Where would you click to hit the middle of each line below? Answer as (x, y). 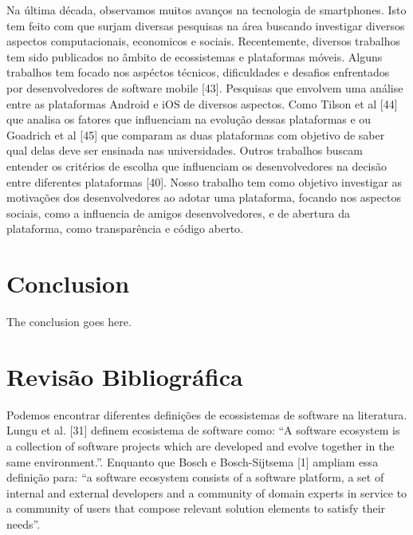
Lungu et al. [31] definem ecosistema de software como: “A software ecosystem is (203, 430)
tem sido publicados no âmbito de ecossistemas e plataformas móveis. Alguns (195, 56)
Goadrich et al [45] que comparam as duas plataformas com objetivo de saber (196, 134)
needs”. (24, 523)
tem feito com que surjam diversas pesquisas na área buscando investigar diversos (206, 25)
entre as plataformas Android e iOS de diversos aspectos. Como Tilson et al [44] (202, 103)
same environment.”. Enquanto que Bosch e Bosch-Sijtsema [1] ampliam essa (193, 461)
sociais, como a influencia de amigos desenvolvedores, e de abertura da (178, 212)
